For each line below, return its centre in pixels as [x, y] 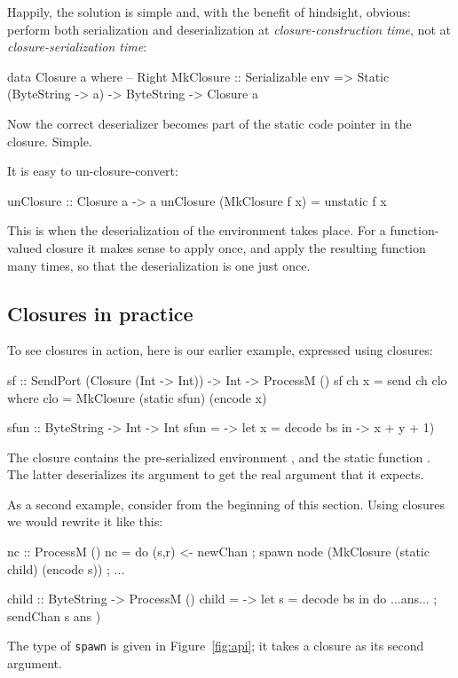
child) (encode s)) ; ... [66, 568]
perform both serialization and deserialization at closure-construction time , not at [229, 29]
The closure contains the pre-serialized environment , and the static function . [219, 457]
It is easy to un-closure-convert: [93, 171]
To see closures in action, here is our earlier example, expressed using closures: [220, 350]
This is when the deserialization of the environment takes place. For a [197, 230]
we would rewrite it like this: [85, 521]
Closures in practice [100, 313]
